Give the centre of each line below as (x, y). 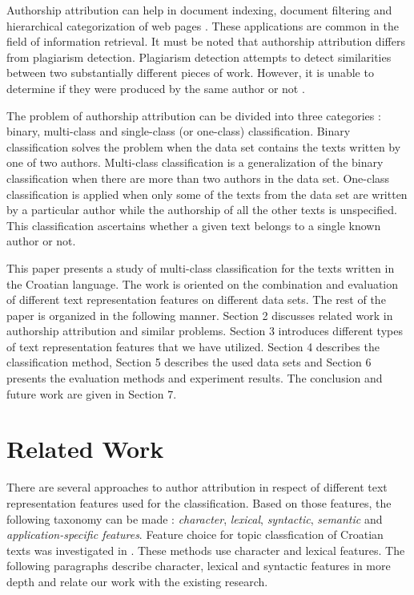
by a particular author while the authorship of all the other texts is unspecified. (202, 210)
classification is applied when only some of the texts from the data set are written (207, 194)
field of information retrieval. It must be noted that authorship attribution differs (206, 41)
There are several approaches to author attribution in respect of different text (197, 487)
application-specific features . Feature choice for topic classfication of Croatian (195, 534)
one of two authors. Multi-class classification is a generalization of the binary (195, 162)
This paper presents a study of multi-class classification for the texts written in (201, 267)
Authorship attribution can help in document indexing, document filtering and (199, 10)
